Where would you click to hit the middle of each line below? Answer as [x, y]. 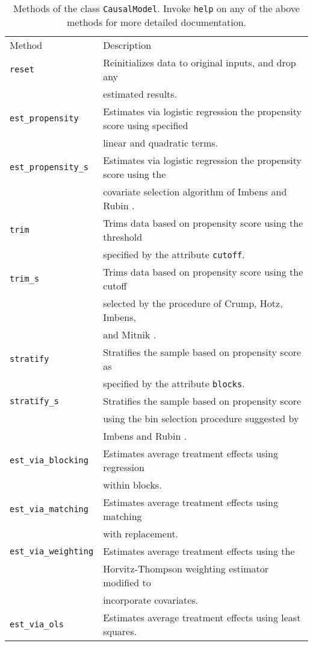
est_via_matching [49, 509]
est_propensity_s [49, 167]
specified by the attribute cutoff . [174, 254]
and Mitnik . [130, 334]
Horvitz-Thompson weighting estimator [186, 568]
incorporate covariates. [151, 600]
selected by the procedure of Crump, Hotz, [193, 303]
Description [127, 45]
